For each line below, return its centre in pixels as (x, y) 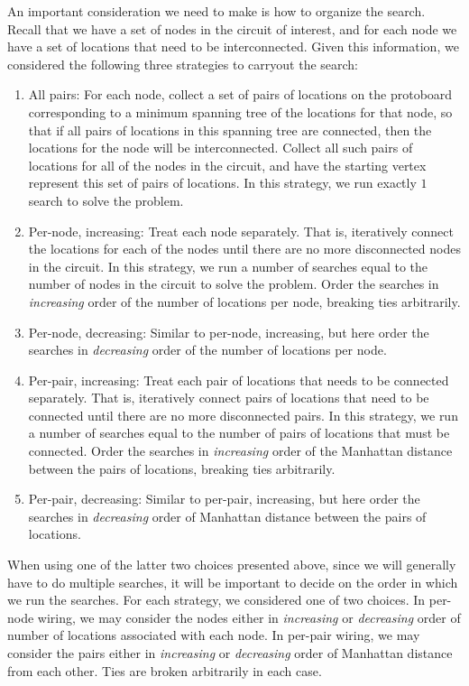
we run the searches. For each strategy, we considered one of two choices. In (216, 600)
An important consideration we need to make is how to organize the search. (216, 11)
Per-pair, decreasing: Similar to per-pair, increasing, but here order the (224, 499)
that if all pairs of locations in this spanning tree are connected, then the (230, 130)
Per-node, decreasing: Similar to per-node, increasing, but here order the (229, 332)
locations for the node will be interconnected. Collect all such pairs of (221, 148)
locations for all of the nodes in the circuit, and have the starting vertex (227, 165)
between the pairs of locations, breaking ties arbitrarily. (182, 468)
